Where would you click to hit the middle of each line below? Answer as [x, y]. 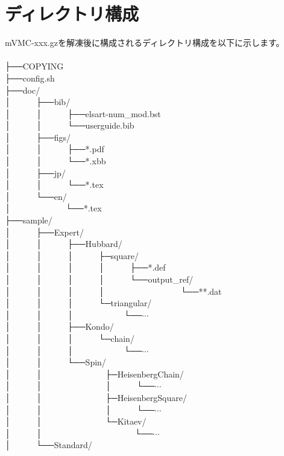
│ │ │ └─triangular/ [78, 303]
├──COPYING [34, 66]
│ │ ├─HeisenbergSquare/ [96, 397]
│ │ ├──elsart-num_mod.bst [83, 113]
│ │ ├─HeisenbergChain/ [94, 374]
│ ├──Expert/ [44, 232]
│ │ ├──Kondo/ [59, 326]
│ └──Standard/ [49, 445]
